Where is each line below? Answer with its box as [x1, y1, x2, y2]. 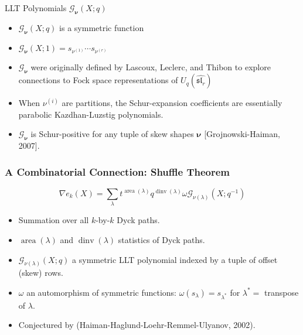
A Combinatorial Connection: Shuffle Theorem [5, 164, 230, 179]
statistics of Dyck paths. [118, 233, 205, 245]
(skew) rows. [18, 266, 63, 279]
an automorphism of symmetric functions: [26, 286, 176, 298]
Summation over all [18, 214, 89, 226]
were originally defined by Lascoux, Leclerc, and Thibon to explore [30, 61, 271, 73]
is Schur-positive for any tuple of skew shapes [30, 128, 194, 140]
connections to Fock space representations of [18, 74, 178, 86]
